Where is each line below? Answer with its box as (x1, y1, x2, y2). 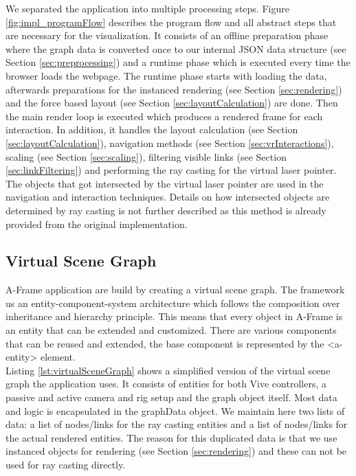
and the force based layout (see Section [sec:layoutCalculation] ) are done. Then (5, 95, 338, 110)
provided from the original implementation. (5, 216, 188, 231)
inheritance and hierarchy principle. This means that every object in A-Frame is (5, 309, 343, 324)
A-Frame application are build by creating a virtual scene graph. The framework (5, 282, 345, 297)
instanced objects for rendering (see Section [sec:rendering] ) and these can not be (5, 444, 347, 458)
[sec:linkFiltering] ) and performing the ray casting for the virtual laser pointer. (5, 163, 337, 177)
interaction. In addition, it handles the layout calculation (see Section (5, 122, 298, 137)
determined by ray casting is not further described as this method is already (5, 203, 326, 217)
